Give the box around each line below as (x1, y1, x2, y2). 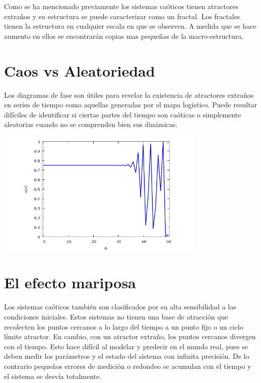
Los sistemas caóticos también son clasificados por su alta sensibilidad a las (4, 301, 236, 312)
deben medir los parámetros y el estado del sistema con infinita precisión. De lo (4, 351, 249, 361)
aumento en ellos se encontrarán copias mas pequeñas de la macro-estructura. (4, 30, 244, 41)
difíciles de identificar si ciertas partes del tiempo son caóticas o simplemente (4, 109, 241, 119)
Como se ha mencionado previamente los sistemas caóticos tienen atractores (4, 1, 238, 11)
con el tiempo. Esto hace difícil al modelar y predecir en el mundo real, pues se (4, 341, 248, 351)
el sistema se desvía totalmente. (4, 370, 102, 381)
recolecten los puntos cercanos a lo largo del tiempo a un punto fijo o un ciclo (4, 321, 243, 332)
